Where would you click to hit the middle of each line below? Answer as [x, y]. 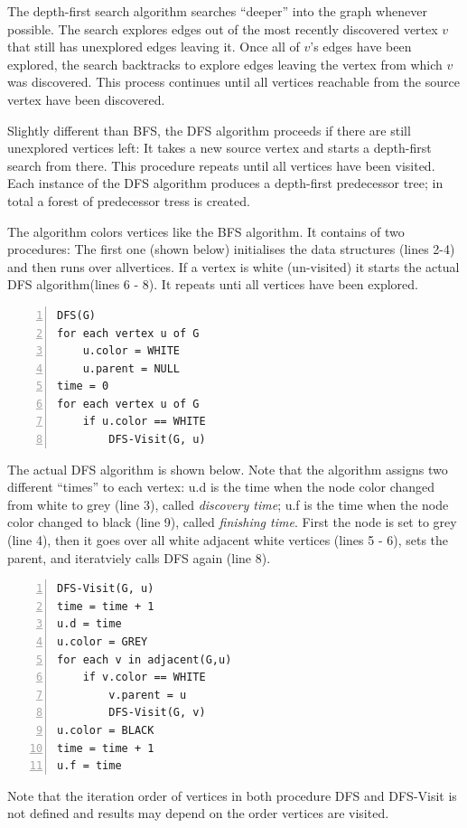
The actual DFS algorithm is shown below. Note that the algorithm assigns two [228, 469]
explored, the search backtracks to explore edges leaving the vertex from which [225, 64]
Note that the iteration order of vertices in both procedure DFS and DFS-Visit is [232, 795]
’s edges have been [361, 47]
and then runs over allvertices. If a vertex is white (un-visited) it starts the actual [233, 266]
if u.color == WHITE [144, 422]
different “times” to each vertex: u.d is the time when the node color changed [221, 487]
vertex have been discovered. [86, 99]
